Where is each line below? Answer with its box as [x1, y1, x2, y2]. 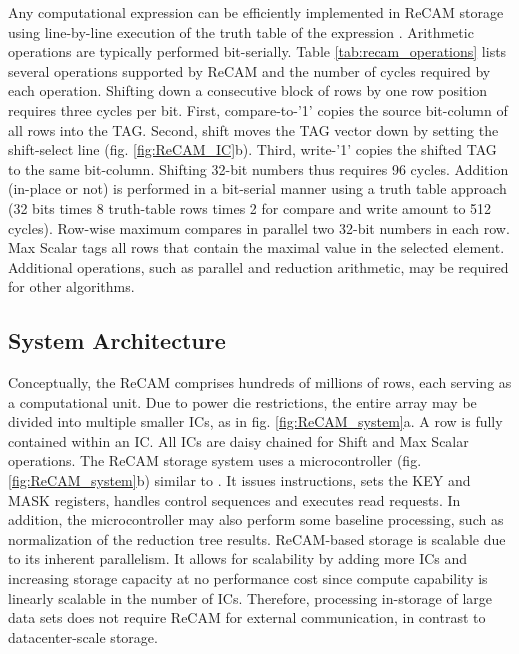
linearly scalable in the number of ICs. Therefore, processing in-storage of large [8, 587, 493, 608]
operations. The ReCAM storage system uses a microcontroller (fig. [8, 450, 422, 471]
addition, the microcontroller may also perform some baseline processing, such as [8, 509, 504, 530]
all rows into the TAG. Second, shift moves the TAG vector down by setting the [8, 119, 499, 140]
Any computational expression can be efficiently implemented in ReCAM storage [8, 2, 504, 22]
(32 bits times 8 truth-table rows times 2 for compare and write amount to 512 [8, 197, 492, 218]
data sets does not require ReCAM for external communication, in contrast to [8, 607, 486, 628]
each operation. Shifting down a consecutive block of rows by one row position [8, 80, 488, 101]
